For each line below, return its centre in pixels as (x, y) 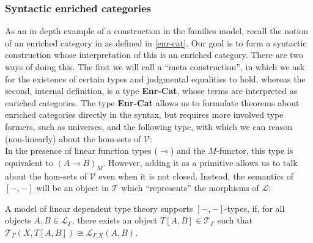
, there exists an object (115, 220)
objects (18, 220)
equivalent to (29, 162)
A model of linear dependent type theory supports (99, 208)
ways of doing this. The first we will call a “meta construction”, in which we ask (155, 67)
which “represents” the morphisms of (190, 188)
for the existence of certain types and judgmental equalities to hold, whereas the (155, 78)
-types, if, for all (254, 208)
